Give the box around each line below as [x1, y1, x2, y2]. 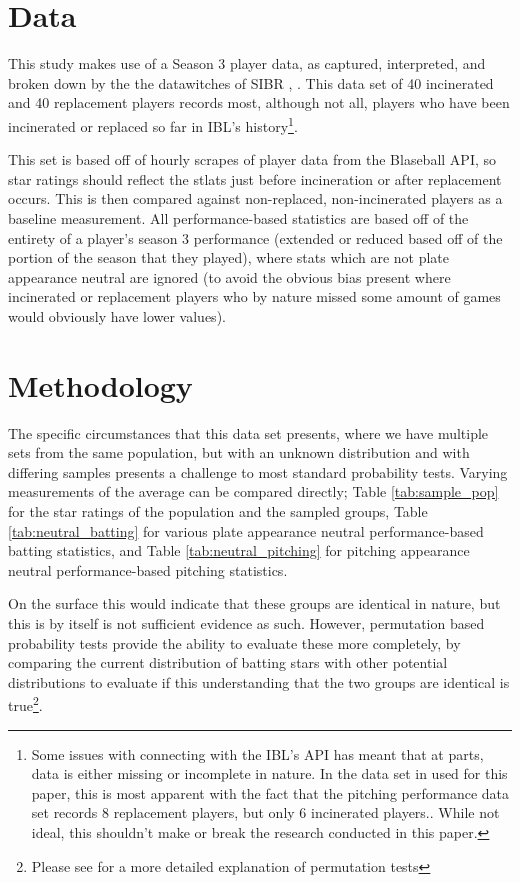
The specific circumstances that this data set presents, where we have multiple [8, 422, 489, 443]
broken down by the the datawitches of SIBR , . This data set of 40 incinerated [8, 72, 494, 93]
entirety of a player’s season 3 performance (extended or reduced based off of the [8, 227, 503, 248]
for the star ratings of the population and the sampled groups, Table [8, 501, 428, 521]
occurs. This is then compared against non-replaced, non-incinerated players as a [8, 188, 503, 209]
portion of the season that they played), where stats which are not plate [8, 247, 450, 268]
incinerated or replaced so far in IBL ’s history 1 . [8, 112, 298, 136]
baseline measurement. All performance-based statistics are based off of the [8, 207, 469, 228]
